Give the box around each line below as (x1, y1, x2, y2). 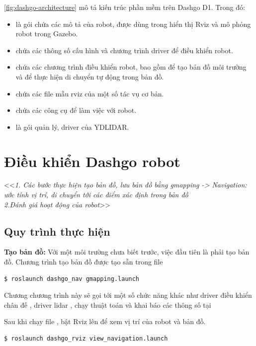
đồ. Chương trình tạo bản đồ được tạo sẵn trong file (4, 257, 163, 267)
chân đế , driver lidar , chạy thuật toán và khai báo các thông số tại (4, 299, 211, 310)
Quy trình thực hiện (4, 223, 110, 239)
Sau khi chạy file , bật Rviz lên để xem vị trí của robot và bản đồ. (4, 316, 206, 327)
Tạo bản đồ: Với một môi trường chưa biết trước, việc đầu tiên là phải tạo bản (4, 247, 250, 257)
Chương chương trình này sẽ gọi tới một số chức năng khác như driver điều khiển (4, 290, 252, 300)
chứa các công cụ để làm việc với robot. (15, 105, 137, 115)
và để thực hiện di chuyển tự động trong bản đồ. (15, 71, 164, 82)
